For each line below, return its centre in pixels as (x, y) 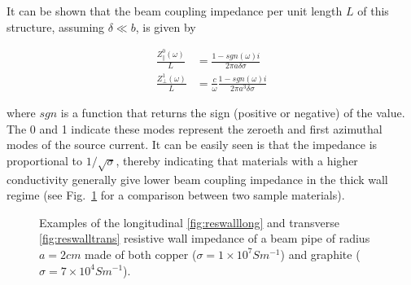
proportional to (45, 160)
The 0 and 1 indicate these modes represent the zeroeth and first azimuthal (195, 128)
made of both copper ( (141, 254)
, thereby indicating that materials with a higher (237, 160)
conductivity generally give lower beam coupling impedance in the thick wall (197, 179)
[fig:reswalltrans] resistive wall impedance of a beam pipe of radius (205, 238)
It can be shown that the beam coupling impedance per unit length (175, 11)
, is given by (166, 26)
